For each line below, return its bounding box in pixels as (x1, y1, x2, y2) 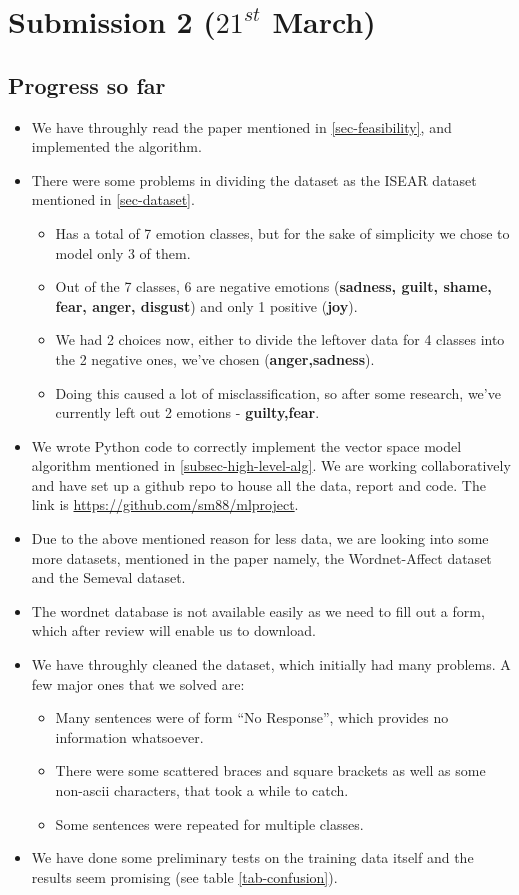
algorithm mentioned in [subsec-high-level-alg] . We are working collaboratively (31, 455, 511, 476)
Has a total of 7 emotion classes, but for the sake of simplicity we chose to (55, 222, 510, 243)
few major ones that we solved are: (31, 673, 245, 694)
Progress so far (8, 69, 166, 100)
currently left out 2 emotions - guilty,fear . (55, 402, 320, 423)
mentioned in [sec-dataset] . (31, 189, 195, 210)
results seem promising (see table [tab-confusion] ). (31, 866, 338, 887)
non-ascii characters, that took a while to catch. (55, 780, 349, 801)
